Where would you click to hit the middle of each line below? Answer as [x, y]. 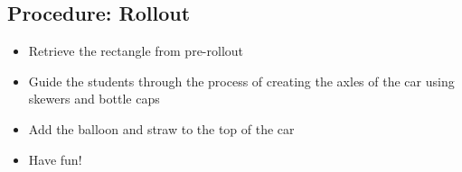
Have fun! [55, 159]
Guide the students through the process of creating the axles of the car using [241, 81]
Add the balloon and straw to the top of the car [161, 128]
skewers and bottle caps [94, 99]
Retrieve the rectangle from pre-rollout [136, 51]
